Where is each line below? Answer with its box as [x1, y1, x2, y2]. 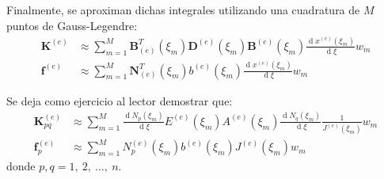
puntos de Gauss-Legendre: [6, 17, 138, 33]
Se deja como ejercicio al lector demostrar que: [6, 92, 233, 109]
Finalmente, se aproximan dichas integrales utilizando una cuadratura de [6, 2, 360, 17]
